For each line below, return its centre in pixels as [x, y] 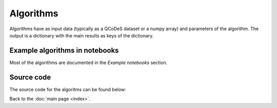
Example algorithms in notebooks [64, 50]
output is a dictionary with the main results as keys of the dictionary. [82, 35]
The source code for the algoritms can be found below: [68, 89]
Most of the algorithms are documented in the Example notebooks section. [88, 62]
